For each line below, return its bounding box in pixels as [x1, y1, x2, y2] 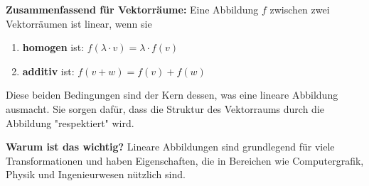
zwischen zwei [269, 2, 330, 16]
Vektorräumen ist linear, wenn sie [6, 16, 152, 31]
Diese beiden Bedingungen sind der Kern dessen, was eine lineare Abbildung [6, 87, 338, 102]
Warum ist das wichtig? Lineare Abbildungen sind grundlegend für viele [6, 139, 335, 154]
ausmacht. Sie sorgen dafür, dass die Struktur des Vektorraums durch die [6, 101, 324, 116]
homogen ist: [22, 40, 85, 55]
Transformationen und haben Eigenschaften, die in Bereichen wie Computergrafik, [6, 153, 364, 168]
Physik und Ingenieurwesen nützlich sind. [6, 167, 186, 182]
